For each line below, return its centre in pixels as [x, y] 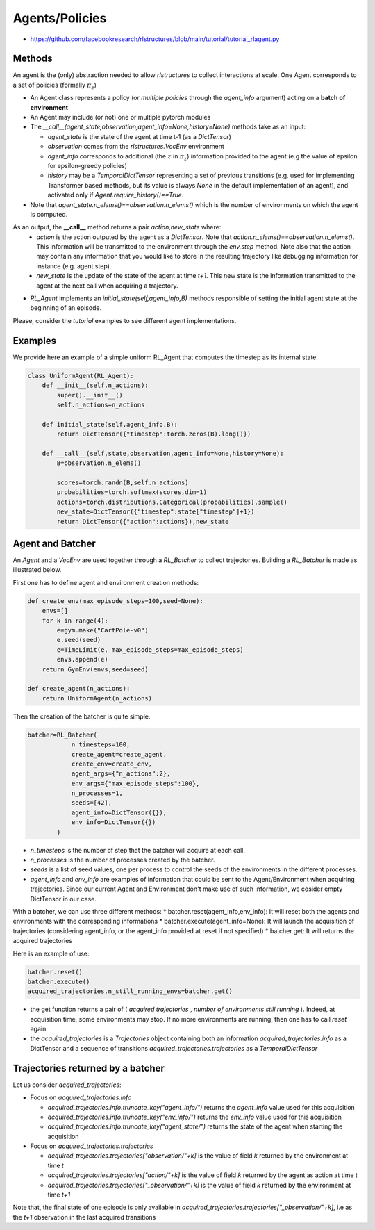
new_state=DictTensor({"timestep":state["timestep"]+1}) [156, 512]
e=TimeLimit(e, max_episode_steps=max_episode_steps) [150, 649]
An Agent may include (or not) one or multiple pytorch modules [120, 117]
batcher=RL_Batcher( [62, 735]
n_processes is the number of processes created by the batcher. [123, 860]
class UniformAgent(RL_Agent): [81, 376]
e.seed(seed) [79, 640]
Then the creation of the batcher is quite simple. [82, 716]
